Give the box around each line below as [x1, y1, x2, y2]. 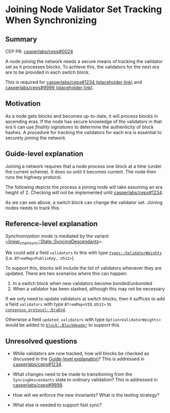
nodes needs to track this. [5, 205, 60, 211]
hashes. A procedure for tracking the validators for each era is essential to [5, 129, 162, 135]
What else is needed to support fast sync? [12, 402, 102, 408]
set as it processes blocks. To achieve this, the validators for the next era [5, 64, 160, 70]
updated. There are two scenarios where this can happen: [5, 270, 128, 277]
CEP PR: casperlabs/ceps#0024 [5, 49, 73, 54]
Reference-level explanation [5, 220, 98, 228]
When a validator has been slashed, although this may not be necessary [12, 286, 165, 292]
